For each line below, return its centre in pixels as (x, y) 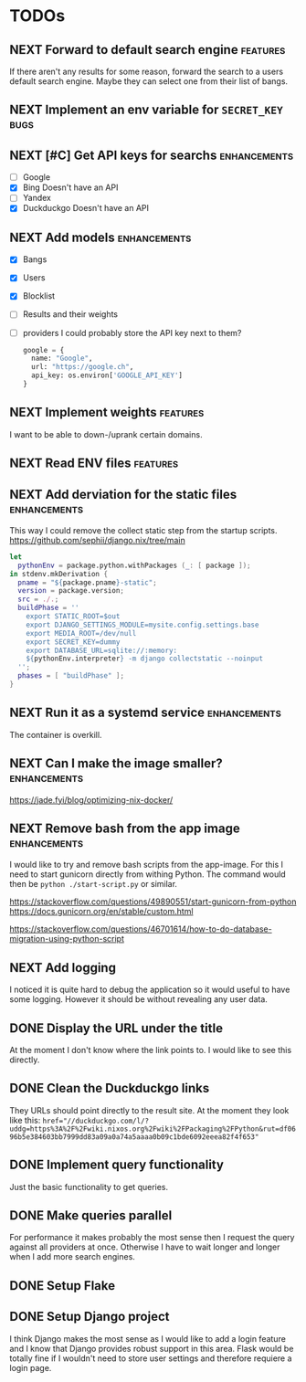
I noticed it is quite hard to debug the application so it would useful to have (150, 990)
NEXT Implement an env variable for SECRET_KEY (146, 110)
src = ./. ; (38, 599)
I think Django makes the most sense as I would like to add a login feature (148, 1338)
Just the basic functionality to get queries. (89, 1187)
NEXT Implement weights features (107, 412)
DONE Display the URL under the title (116, 1028)
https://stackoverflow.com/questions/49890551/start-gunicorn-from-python (153, 902)
